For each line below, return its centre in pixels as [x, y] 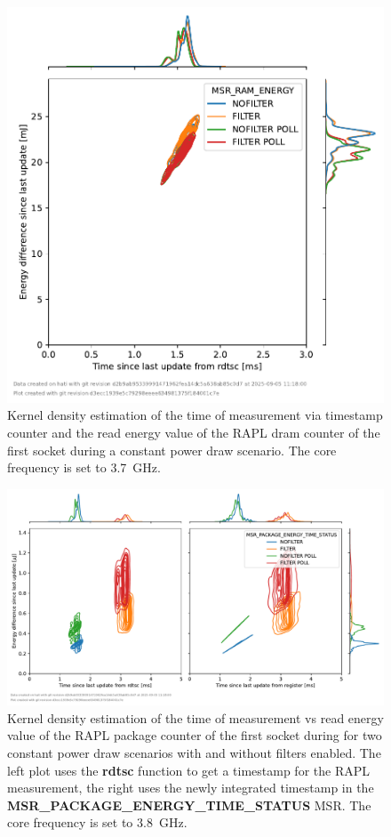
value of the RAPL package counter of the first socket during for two [195, 735]
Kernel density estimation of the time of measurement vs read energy [195, 717]
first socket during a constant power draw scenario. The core [172, 450]
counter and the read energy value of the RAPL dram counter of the [194, 432]
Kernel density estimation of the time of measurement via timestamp [195, 415]
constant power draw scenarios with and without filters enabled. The [194, 752]
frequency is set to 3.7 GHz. [84, 467]
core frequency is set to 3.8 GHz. [97, 822]
